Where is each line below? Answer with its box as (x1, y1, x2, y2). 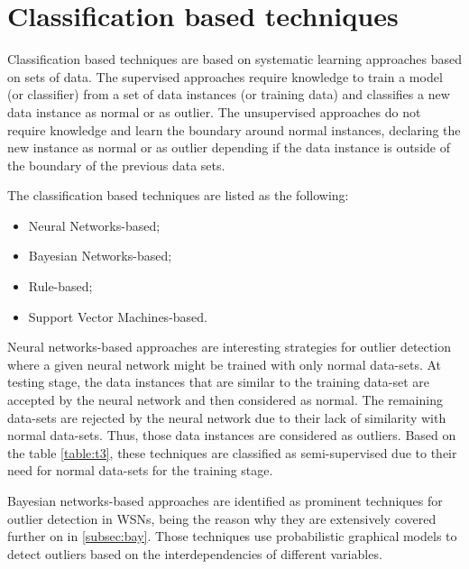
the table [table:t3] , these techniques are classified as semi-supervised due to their (7, 443, 457, 462)
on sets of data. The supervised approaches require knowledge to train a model (7, 67, 443, 86)
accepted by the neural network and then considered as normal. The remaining (7, 390, 443, 409)
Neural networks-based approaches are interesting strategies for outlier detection (7, 337, 451, 356)
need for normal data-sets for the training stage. (7, 461, 273, 480)
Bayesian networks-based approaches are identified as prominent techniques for (7, 491, 443, 509)
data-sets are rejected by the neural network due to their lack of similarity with (7, 408, 446, 427)
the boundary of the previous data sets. (7, 155, 225, 174)
